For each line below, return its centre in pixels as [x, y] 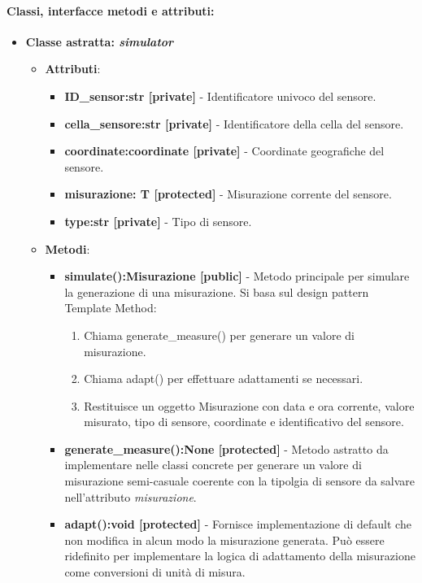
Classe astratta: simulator [100, 41]
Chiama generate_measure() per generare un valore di [219, 335]
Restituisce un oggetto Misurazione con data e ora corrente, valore [249, 405]
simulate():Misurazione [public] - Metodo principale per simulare [237, 276]
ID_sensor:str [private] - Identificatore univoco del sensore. [220, 96]
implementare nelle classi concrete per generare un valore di [213, 465]
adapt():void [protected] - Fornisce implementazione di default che [238, 524]
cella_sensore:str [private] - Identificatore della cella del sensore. [234, 123]
